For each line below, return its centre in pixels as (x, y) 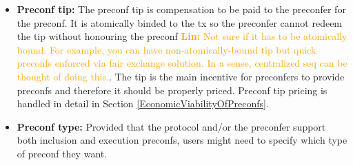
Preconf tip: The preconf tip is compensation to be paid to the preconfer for (181, 9)
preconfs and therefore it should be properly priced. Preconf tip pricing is (172, 90)
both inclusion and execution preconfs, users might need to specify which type (182, 140)
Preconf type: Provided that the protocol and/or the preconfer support (171, 126)
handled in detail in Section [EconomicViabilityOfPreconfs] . (143, 103)
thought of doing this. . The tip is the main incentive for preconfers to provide (181, 76)
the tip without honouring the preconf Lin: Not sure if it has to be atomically (182, 36)
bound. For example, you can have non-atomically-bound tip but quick (167, 49)
